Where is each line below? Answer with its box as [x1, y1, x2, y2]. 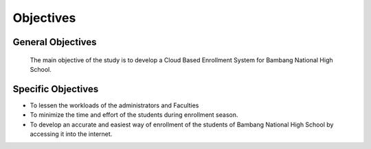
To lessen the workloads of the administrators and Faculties [30, 101, 199, 109]
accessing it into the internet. [30, 130, 113, 138]
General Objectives [12, 36, 97, 48]
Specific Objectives [12, 83, 99, 95]
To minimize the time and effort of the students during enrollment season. [30, 111, 238, 119]
